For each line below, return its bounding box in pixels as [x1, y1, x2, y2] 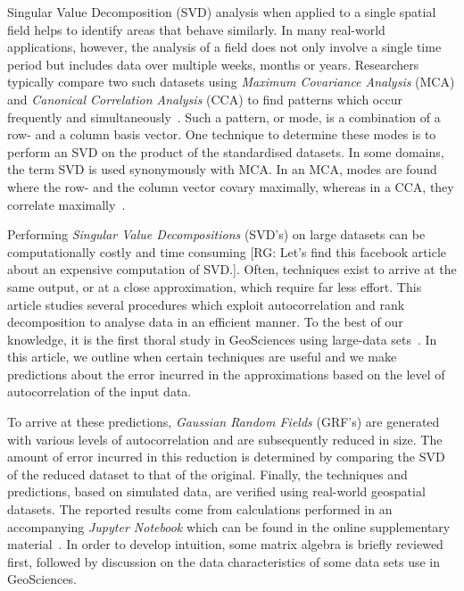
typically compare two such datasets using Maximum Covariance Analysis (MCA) [7, 72, 455, 91]
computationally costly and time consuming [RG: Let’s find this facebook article [7, 242, 447, 261]
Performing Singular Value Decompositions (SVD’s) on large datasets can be [7, 225, 426, 244]
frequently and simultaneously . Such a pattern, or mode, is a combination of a [7, 107, 441, 126]
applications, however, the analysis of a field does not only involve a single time [7, 37, 442, 56]
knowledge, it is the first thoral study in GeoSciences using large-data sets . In [7, 329, 437, 348]
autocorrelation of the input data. [7, 382, 192, 401]
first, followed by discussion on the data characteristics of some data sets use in [7, 552, 441, 570]
